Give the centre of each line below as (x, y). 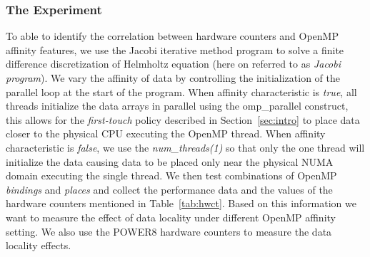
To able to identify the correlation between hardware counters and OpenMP (172, 36)
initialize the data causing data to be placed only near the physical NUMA (170, 161)
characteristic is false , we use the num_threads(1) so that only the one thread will (185, 147)
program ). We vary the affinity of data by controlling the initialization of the (173, 78)
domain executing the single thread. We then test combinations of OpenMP (171, 175)
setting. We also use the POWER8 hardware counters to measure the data (169, 231)
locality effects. (39, 245)
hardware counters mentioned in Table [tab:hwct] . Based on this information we (181, 203)
